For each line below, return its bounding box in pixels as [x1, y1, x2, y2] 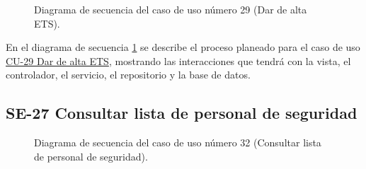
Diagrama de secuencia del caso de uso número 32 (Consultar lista [34, 135, 321, 150]
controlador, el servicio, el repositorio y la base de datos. [6, 67, 251, 82]
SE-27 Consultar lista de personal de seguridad [6, 102, 358, 124]
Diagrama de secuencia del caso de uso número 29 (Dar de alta [34, 2, 307, 16]
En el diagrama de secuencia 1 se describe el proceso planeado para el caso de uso [6, 40, 360, 54]
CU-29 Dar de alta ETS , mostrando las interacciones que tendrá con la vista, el [6, 53, 351, 68]
